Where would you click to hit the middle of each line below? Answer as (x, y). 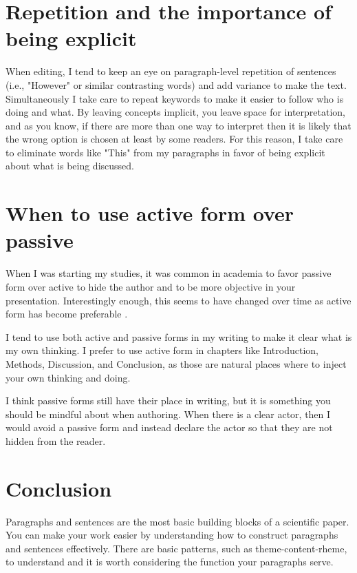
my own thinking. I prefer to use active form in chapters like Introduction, (162, 350)
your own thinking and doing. (68, 377)
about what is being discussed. (70, 166)
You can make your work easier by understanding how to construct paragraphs (172, 535)
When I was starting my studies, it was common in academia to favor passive (169, 273)
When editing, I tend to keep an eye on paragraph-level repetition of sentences (171, 71)
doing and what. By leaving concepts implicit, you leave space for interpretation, (175, 112)
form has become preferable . (67, 314)
